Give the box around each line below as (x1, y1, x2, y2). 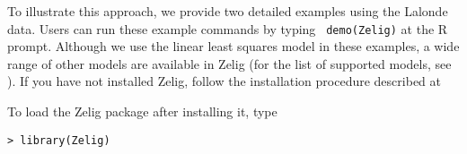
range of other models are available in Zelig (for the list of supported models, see (7, 54, 452, 73)
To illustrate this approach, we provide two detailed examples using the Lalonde (7, 2, 448, 20)
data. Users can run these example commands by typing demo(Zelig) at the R (7, 19, 448, 38)
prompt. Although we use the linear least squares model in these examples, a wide (7, 37, 460, 56)
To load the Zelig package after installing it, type (7, 102, 278, 121)
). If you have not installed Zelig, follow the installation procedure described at (7, 72, 441, 90)
